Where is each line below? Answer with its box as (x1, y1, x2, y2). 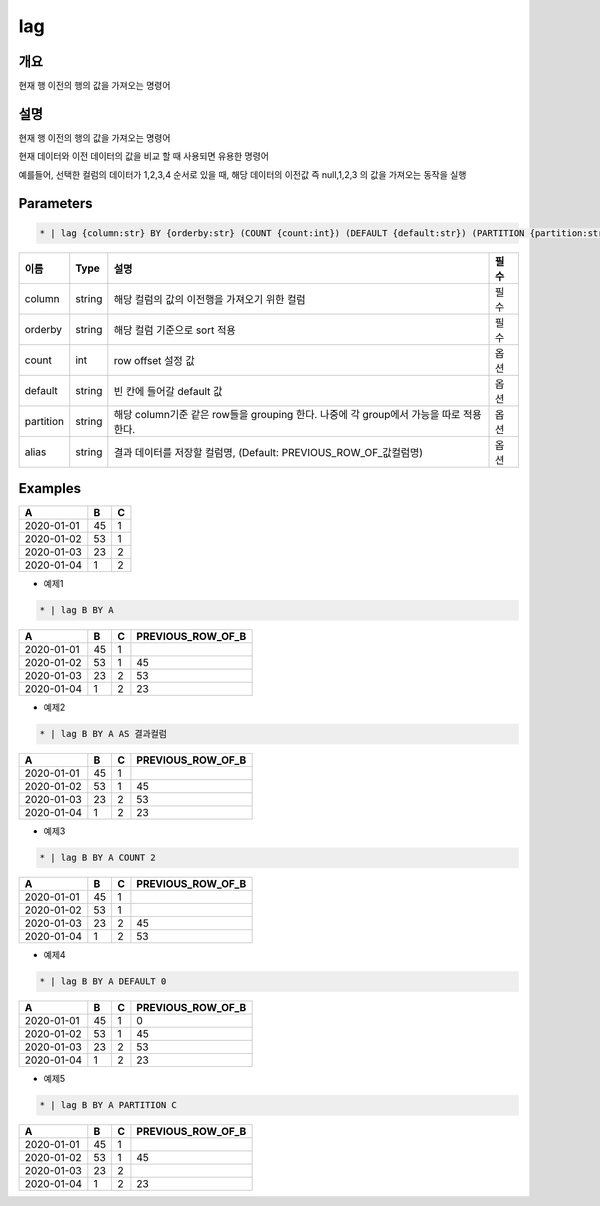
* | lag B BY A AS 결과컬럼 (39, 728, 167, 740)
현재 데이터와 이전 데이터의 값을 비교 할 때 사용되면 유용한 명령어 (18, 150, 270, 162)
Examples (18, 480, 82, 497)
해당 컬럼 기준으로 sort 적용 (113, 323, 236, 337)
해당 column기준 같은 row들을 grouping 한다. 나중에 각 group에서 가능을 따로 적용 (113, 407, 482, 421)
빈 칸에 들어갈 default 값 (113, 384, 223, 398)
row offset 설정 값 (113, 353, 195, 367)
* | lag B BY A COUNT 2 (39, 852, 157, 864)
